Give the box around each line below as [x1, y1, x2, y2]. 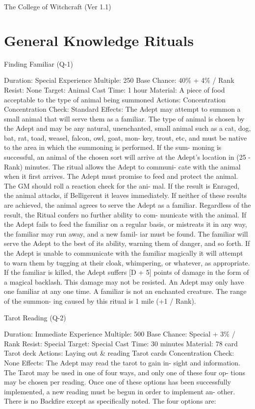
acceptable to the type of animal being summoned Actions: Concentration [4, 94, 226, 104]
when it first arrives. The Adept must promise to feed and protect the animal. [4, 171, 238, 181]
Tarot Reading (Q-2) [4, 312, 66, 322]
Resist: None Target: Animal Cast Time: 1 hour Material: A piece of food [4, 84, 225, 95]
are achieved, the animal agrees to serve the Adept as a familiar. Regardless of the [4, 200, 251, 210]
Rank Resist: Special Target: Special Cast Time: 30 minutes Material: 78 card [4, 338, 238, 348]
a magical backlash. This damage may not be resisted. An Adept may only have [4, 276, 244, 287]
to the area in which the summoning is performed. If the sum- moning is [4, 142, 222, 152]
